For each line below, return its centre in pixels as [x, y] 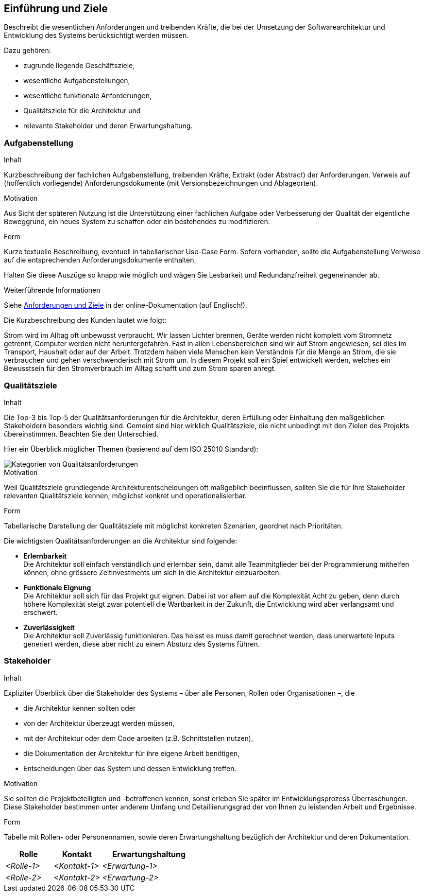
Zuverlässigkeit [49, 627]
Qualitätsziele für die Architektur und [82, 111]
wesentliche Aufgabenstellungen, [77, 81]
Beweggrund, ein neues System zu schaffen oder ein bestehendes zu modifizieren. [137, 222]
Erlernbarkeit [45, 556]
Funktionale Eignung [57, 587]
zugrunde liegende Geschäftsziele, [79, 66]
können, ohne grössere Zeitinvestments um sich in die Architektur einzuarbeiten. [152, 572]
